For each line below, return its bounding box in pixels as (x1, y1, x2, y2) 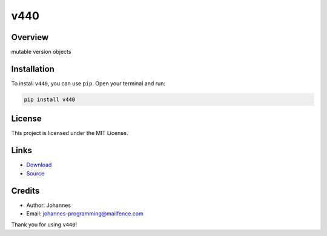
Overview (11, 32, 49, 42)
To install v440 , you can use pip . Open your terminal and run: (11, 79, 166, 87)
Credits (11, 185, 40, 196)
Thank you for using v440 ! (11, 221, 78, 228)
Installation (11, 64, 54, 74)
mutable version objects (11, 48, 71, 56)
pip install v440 (24, 96, 76, 103)
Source (26, 169, 45, 177)
